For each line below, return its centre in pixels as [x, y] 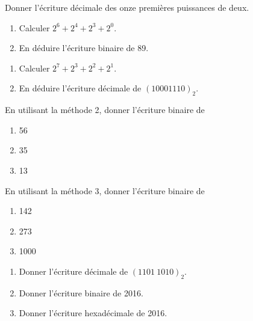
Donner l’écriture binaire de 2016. [81, 292]
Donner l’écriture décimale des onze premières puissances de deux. [127, 7]
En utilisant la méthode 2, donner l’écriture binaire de [105, 110]
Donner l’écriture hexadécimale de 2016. [93, 313]
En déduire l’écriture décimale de [80, 88]
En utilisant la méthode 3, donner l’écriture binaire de [105, 190]
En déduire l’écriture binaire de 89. [84, 48]
